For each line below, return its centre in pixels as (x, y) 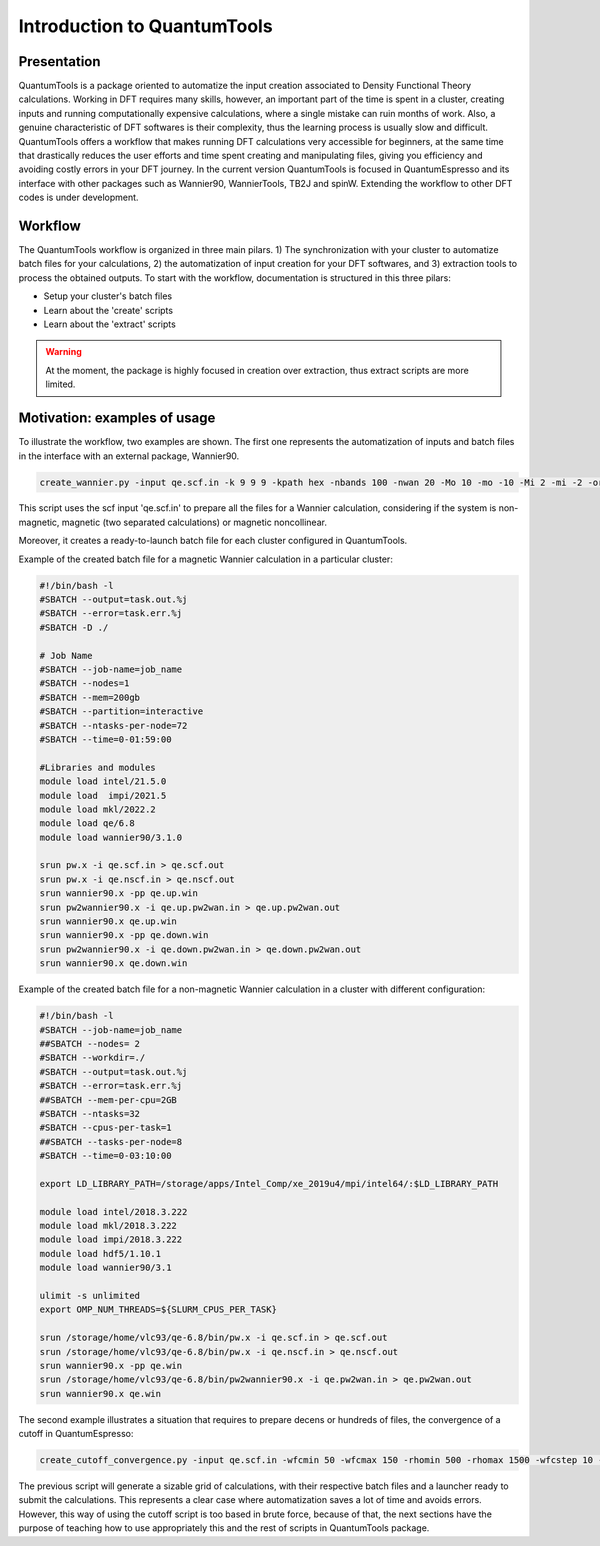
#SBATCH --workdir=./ (92, 1058)
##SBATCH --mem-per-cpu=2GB (108, 1099)
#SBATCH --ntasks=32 (89, 1113)
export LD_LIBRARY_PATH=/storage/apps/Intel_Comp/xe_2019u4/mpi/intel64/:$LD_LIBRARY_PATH (269, 1183)
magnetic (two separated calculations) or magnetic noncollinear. (194, 522)
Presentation (59, 61)
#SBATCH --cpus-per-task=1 (105, 1128)
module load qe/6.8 (87, 823)
